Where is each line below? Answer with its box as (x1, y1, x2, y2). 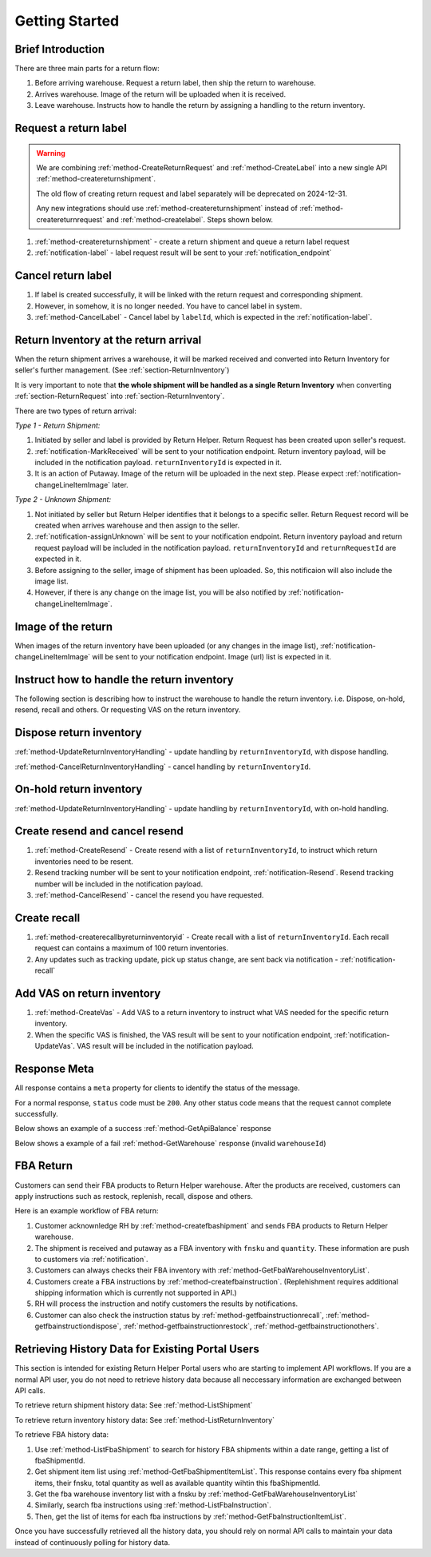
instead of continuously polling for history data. (14, 1537, 171, 1547)
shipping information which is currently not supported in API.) (34, 1288, 237, 1298)
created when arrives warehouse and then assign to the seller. (34, 520, 239, 531)
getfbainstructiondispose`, (34, 1321, 121, 1331)
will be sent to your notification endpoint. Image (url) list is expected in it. (92, 652, 331, 662)
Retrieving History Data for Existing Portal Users (14, 1343, 259, 1356)
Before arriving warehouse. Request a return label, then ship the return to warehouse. (34, 78, 316, 88)
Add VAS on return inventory (14, 986, 161, 1000)
